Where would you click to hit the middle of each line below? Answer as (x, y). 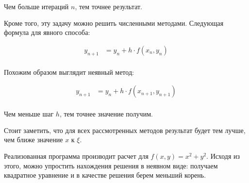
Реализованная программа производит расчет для (76, 156)
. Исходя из (223, 156)
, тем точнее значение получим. (106, 114)
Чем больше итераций (36, 6)
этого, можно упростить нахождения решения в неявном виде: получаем (111, 165)
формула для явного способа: (47, 32)
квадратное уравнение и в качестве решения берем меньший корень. (105, 175)
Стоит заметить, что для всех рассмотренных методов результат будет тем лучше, (125, 130)
